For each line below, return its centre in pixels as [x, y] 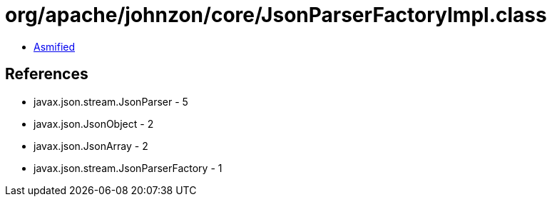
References [47, 74]
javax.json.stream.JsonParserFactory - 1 [128, 168]
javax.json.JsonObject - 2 [94, 123]
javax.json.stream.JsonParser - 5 [111, 101]
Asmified [55, 46]
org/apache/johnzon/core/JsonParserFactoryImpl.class [276, 15]
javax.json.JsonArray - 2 [91, 146]
